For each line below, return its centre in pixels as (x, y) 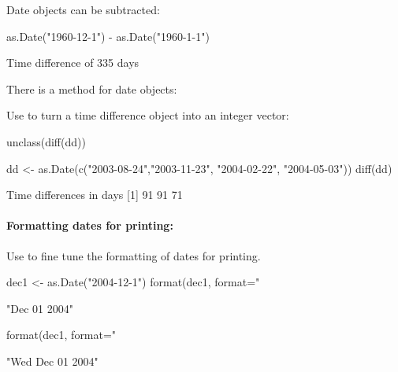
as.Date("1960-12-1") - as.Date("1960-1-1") (108, 36)
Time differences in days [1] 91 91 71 (95, 195)
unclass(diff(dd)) (46, 141)
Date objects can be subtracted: (83, 9)
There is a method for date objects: (92, 88)
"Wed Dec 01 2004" (52, 361)
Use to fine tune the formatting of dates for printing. (134, 255)
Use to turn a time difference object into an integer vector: (148, 115)
